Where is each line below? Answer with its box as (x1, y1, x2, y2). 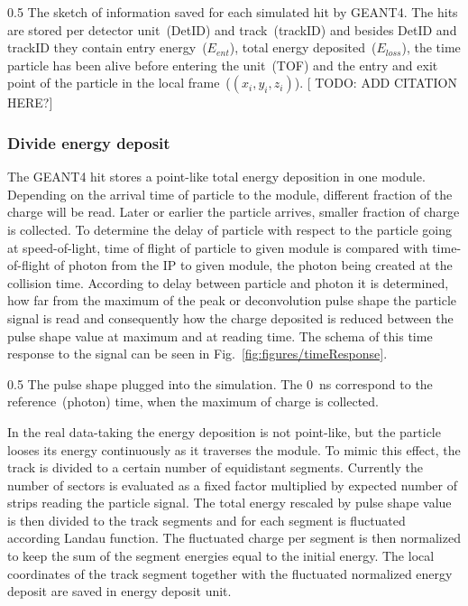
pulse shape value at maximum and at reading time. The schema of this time (7, 326, 433, 345)
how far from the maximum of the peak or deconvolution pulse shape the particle (7, 291, 457, 310)
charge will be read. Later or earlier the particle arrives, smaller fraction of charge (7, 202, 460, 221)
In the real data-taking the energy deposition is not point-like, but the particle (7, 422, 441, 441)
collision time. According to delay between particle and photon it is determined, (7, 273, 449, 292)
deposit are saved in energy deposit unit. (7, 582, 232, 601)
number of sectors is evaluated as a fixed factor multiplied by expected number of (7, 475, 457, 494)
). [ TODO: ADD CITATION (294, 73, 457, 92)
